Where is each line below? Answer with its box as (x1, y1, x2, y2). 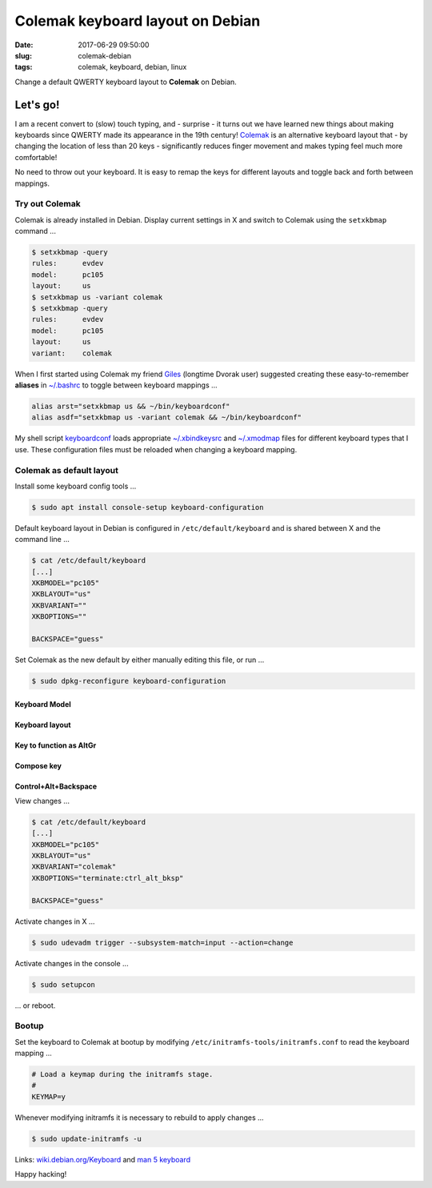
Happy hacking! (14, 1170, 67, 1179)
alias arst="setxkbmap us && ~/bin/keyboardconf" (31, 401, 230, 411)
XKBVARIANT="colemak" (31, 862, 117, 872)
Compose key (14, 761, 62, 770)
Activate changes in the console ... (14, 958, 129, 968)
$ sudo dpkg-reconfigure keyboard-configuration (31, 676, 226, 685)
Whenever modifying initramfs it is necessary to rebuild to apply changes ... (14, 1113, 264, 1122)
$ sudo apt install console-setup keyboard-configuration (31, 503, 264, 512)
